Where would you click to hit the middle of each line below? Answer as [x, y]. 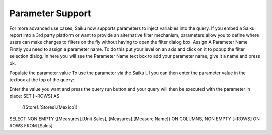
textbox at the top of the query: [42, 80]
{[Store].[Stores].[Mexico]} [50, 107]
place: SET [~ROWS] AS [35, 96]
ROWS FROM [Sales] [31, 126]
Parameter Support [50, 13]
